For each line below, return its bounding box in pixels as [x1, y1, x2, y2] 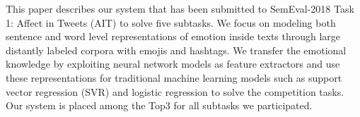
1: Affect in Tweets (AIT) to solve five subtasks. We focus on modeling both [6, 15, 336, 30]
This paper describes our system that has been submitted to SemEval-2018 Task [6, 1, 354, 16]
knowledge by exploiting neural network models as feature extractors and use [6, 56, 340, 71]
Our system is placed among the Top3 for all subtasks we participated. [6, 98, 313, 113]
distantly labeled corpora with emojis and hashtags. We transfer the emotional [6, 42, 347, 57]
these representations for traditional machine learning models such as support [6, 70, 342, 85]
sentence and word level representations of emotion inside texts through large [6, 29, 341, 44]
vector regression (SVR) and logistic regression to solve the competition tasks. [6, 84, 344, 99]
